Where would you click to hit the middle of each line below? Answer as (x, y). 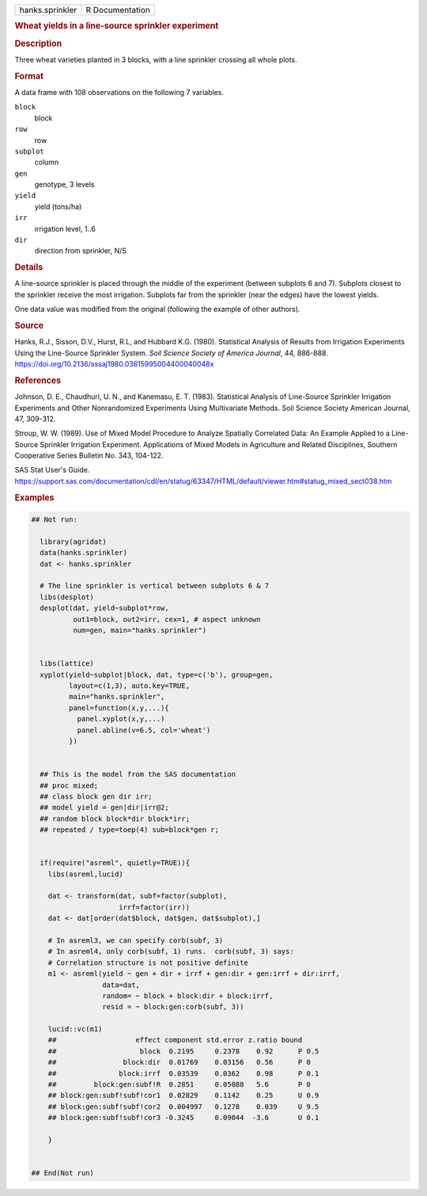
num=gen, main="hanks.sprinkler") (140, 630)
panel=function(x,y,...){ (119, 708)
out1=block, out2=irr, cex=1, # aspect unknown (166, 619)
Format (29, 76)
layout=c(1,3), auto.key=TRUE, (129, 685)
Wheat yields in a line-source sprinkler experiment (117, 26)
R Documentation (118, 10)
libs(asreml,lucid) (86, 874)
